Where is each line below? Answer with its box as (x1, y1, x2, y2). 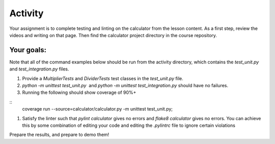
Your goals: (9, 46, 47, 54)
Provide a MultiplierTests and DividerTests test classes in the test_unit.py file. (22, 75, 183, 81)
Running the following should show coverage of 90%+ (22, 89, 136, 96)
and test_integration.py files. (9, 66, 69, 72)
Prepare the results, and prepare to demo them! (9, 132, 109, 138)
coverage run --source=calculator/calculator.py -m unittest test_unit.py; (22, 106, 173, 112)
